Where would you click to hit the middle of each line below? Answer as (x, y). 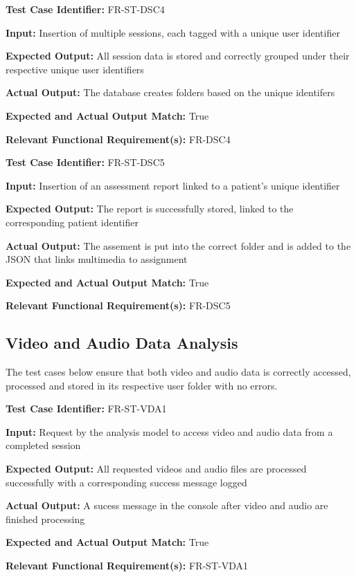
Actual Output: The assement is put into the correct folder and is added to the (178, 245)
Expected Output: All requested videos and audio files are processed (156, 469)
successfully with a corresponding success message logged (126, 482)
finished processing (45, 519)
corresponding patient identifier (72, 222)
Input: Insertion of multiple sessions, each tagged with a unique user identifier (173, 32)
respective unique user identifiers (75, 69)
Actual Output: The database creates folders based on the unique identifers (170, 92)
